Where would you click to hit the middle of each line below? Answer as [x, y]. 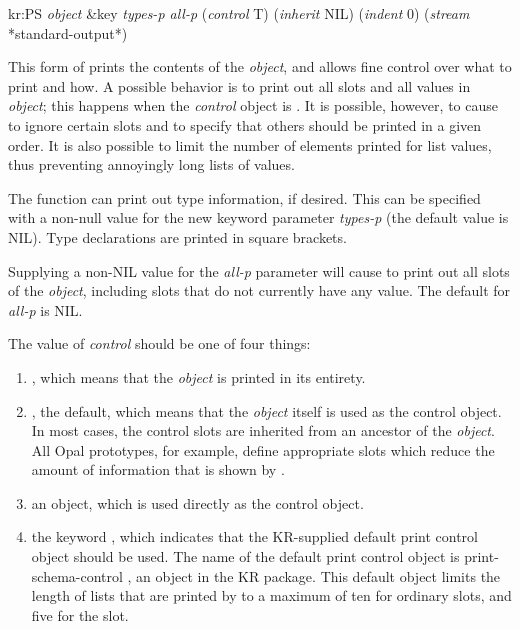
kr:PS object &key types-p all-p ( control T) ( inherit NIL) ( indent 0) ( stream [239, 13]
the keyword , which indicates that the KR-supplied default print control [254, 536]
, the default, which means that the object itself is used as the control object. [266, 410]
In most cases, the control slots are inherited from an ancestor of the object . [263, 430]
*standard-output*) [68, 32]
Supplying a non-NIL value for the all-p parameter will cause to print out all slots [259, 270]
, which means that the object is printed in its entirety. [198, 376]
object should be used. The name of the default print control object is [245, 556]
